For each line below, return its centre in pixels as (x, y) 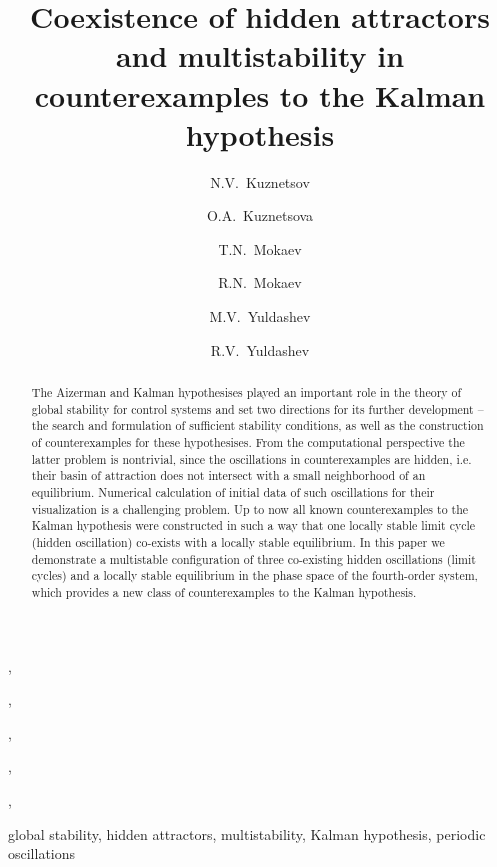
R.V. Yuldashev (260, 349)
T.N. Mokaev (260, 248)
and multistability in (260, 55)
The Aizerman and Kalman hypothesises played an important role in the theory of (246, 392)
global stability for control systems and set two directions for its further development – (257, 408)
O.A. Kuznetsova (260, 215)
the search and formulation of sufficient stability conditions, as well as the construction (257, 425)
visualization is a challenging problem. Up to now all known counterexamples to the (250, 508)
